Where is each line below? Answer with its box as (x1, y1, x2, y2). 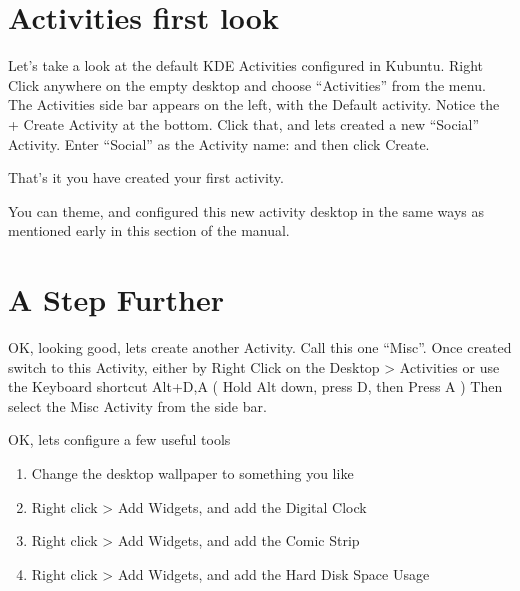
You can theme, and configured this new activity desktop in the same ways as (8, 200, 484, 221)
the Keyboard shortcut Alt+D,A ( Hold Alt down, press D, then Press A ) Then (8, 376, 503, 397)
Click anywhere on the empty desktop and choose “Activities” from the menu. (8, 74, 486, 95)
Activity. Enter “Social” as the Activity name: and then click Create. (8, 133, 430, 154)
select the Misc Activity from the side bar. (8, 395, 267, 416)
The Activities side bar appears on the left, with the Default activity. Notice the (8, 94, 500, 115)
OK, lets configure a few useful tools (8, 429, 231, 450)
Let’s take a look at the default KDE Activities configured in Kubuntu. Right (8, 55, 484, 76)
